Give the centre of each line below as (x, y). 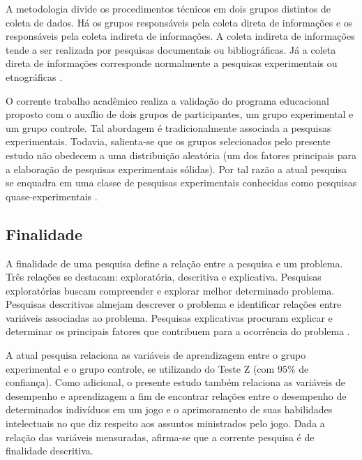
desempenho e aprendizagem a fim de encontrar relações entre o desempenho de (176, 395)
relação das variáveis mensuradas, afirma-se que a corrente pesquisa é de (160, 437)
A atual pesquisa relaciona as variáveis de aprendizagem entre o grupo (156, 355)
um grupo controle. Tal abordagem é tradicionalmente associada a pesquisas (168, 127)
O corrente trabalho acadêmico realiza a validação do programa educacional (167, 100)
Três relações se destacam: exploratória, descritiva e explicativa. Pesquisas (164, 277)
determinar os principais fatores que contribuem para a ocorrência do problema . (178, 331)
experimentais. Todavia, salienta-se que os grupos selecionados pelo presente (168, 141)
